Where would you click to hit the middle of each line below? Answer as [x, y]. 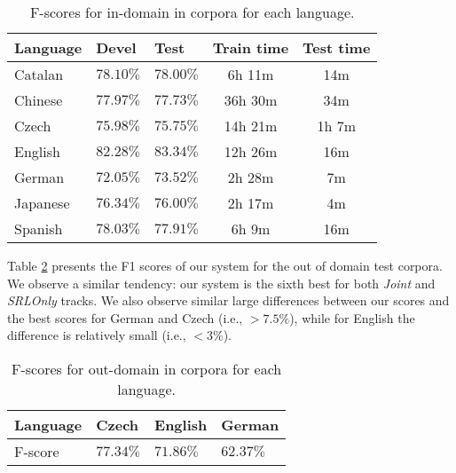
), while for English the [352, 317]
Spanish [39, 229]
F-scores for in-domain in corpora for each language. [192, 12]
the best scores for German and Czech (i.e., [125, 317]
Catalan [39, 74]
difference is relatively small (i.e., [97, 335]
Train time [251, 47]
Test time [337, 47]
